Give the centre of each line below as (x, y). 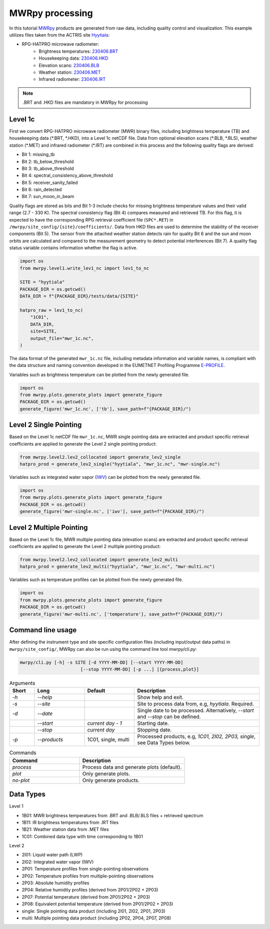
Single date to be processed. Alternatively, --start (195, 710)
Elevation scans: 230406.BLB (69, 65)
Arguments (22, 683)
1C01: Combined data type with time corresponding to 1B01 (82, 836)
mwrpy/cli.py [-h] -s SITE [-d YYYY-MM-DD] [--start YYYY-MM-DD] (101, 662)
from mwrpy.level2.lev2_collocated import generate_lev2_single (100, 457)
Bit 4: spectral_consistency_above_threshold (67, 175)
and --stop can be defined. (169, 717)
